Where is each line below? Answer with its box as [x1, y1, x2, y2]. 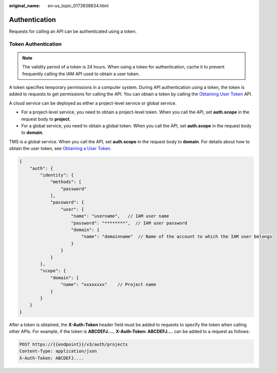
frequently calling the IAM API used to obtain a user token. [22, 71, 140, 77]
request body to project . [21, 116, 71, 122]
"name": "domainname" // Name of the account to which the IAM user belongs [81, 234, 273, 240]
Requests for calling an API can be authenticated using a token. [9, 28, 137, 34]
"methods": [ [50, 179, 82, 185]
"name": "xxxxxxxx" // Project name [60, 282, 157, 287]
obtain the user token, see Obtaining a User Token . [9, 146, 112, 152]
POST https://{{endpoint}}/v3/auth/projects [19, 342, 128, 347]
